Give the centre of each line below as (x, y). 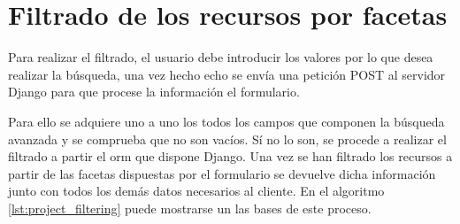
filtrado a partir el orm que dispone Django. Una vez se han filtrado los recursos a (230, 156)
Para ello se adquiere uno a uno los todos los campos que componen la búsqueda (226, 121)
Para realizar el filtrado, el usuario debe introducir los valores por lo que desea (221, 57)
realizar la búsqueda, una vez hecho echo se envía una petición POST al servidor (227, 74)
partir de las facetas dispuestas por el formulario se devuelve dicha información (222, 173)
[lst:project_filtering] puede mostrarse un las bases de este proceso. (190, 208)
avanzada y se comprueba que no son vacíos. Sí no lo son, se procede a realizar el (227, 139)
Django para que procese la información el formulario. (154, 92)
